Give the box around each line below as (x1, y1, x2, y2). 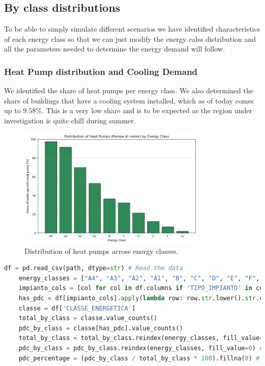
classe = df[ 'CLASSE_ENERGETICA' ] (18, 304, 136, 312)
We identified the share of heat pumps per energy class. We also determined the (4, 85, 253, 96)
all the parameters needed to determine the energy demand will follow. (4, 43, 225, 54)
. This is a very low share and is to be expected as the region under (41, 105, 253, 116)
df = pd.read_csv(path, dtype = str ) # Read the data (4, 265, 183, 272)
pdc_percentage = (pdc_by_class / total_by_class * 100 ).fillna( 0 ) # (18, 354, 260, 362)
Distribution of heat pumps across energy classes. (24, 245, 178, 256)
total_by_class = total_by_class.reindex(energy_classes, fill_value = (18, 334, 263, 342)
